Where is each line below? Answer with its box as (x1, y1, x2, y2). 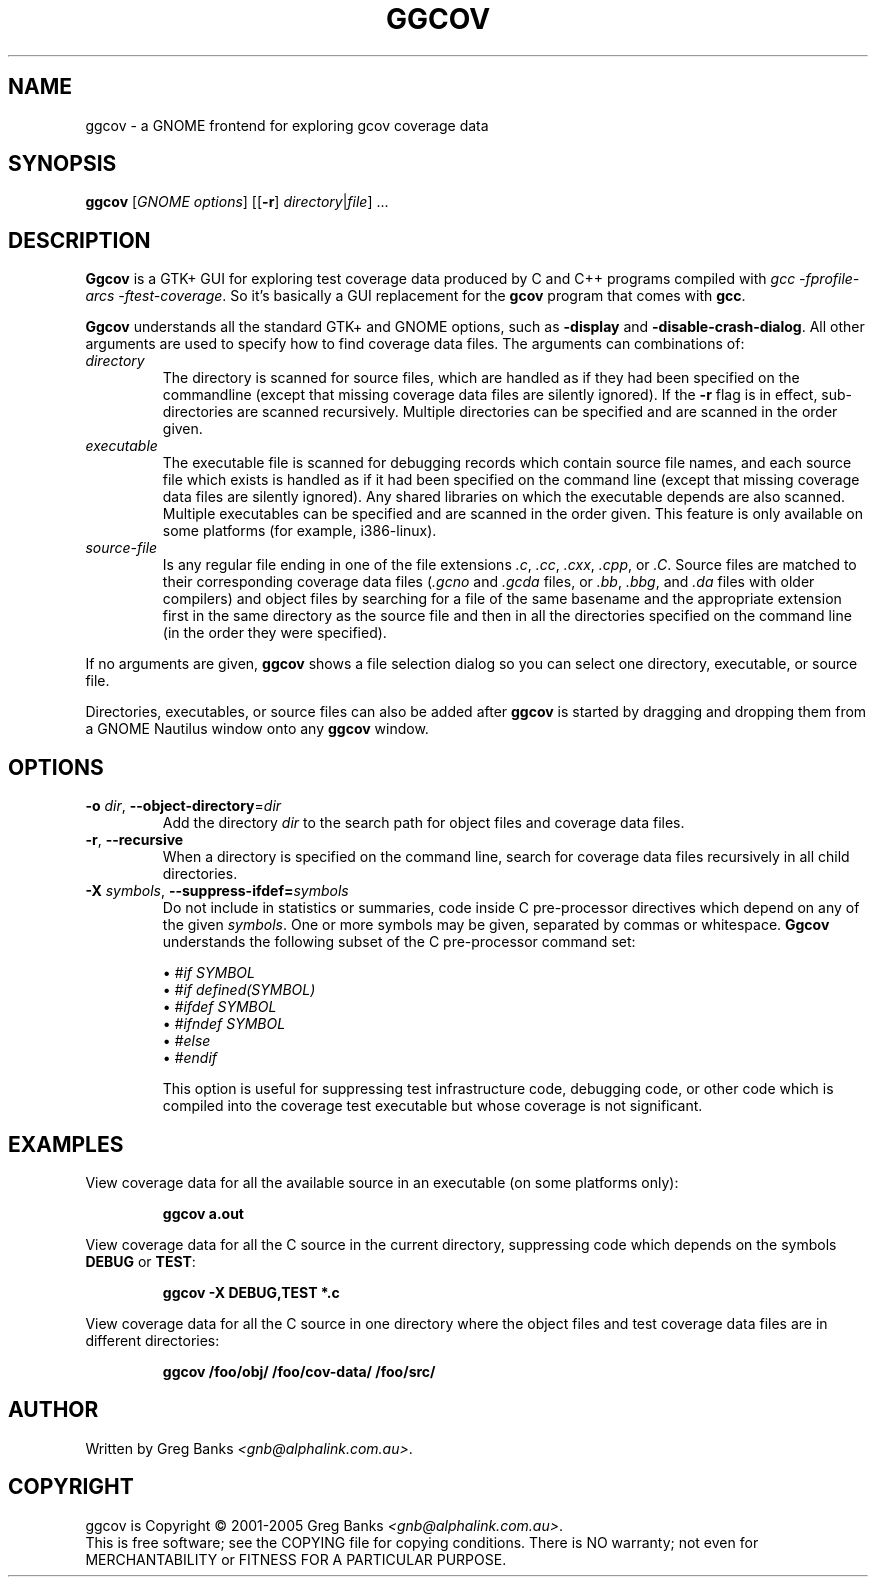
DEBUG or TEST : (85, 1252, 196, 1270)
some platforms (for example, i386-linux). (162, 522, 437, 540)
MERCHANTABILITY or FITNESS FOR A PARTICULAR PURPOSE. (85, 1550, 507, 1568)
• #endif (162, 1049, 218, 1067)
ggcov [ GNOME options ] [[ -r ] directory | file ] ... (85, 193, 389, 211)
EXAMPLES (8, 1131, 124, 1157)
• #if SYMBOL (162, 964, 255, 982)
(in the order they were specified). (162, 624, 387, 642)
